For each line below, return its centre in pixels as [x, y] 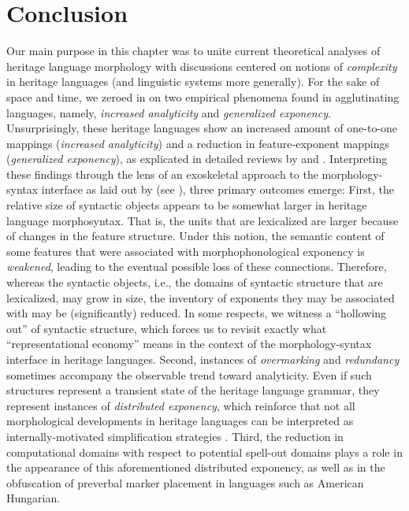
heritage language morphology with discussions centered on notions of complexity [202, 66]
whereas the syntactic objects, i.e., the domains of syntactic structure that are [195, 282]
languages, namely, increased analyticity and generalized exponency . [169, 112]
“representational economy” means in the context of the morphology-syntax [189, 344]
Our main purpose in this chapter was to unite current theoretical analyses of [193, 51]
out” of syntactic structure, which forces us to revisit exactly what [167, 328]
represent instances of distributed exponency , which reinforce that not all [181, 405]
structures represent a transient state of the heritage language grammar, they [193, 390]
